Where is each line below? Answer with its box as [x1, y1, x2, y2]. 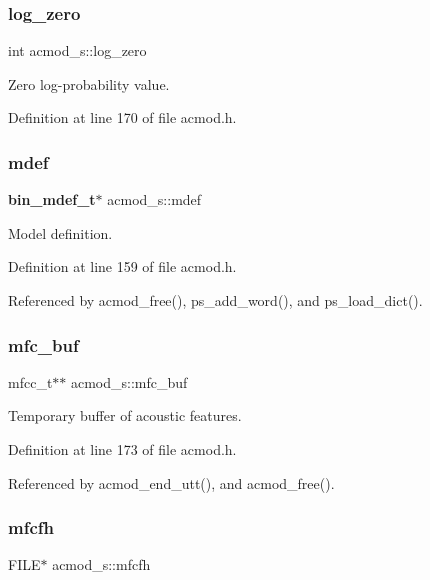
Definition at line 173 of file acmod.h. [8, 439, 237, 459]
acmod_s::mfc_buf [70, 371, 188, 392]
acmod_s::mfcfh [52, 554, 151, 575]
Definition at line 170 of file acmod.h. [8, 107, 237, 128]
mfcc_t [8, 371, 53, 392]
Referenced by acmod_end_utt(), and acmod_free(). [8, 472, 335, 493]
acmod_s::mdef [107, 189, 202, 210]
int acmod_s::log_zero [8, 40, 147, 61]
